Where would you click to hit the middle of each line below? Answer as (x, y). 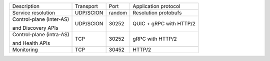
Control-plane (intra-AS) (41, 34)
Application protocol (156, 6)
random (118, 13)
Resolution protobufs (157, 13)
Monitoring (25, 50)
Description (26, 6)
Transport (87, 6)
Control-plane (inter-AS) (41, 19)
